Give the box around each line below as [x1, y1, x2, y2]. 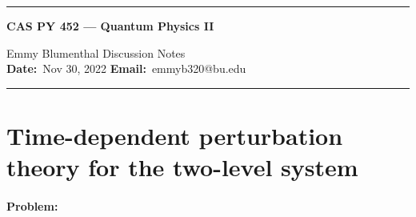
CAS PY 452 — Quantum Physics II [6, 18, 214, 34]
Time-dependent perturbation [6, 119, 343, 151]
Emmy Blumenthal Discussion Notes [6, 44, 186, 61]
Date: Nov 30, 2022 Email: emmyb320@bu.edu [6, 60, 246, 77]
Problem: [6, 197, 58, 214]
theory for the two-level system [6, 151, 358, 183]
